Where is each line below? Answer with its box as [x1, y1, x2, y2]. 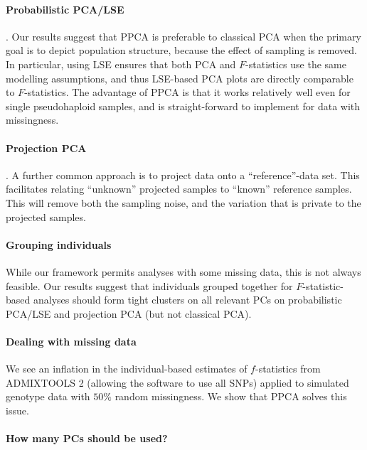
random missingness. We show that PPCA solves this [115, 389, 347, 404]
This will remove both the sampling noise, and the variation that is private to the [6, 195, 361, 210]
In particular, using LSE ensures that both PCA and [6, 56, 236, 71]
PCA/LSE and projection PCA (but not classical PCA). [6, 306, 252, 321]
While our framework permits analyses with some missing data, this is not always [6, 264, 361, 279]
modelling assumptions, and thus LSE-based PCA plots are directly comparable [6, 70, 353, 85]
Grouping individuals [6, 237, 112, 252]
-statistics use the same [245, 56, 346, 71]
